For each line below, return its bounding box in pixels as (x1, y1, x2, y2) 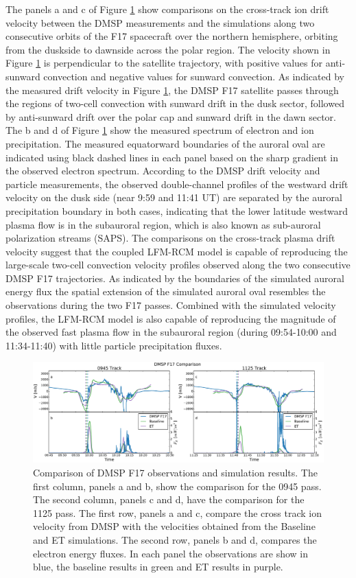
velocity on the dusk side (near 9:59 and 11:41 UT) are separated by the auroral (5, 190, 342, 205)
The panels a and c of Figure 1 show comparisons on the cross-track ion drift (5, 2, 329, 16)
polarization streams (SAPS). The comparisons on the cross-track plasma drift (5, 231, 335, 245)
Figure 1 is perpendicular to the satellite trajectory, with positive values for (5, 56, 322, 70)
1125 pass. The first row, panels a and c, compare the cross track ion (33, 505, 322, 520)
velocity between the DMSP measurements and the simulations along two (5, 15, 315, 30)
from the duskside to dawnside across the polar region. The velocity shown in (5, 42, 331, 56)
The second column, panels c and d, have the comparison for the (33, 492, 305, 507)
